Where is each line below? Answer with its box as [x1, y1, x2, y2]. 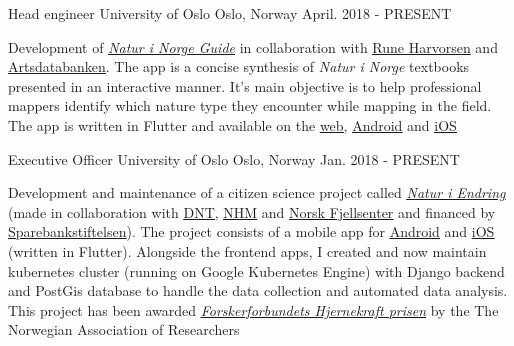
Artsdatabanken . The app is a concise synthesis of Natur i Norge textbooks [8, 56, 470, 77]
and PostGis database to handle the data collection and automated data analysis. [8, 280, 508, 301]
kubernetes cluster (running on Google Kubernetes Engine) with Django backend [8, 260, 505, 281]
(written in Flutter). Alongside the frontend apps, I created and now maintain [8, 240, 487, 261]
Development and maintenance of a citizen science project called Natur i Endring [8, 182, 506, 203]
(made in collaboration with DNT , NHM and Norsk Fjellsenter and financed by [8, 201, 496, 222]
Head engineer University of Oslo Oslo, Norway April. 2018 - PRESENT [8, 3, 452, 23]
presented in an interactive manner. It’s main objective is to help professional [8, 75, 482, 96]
